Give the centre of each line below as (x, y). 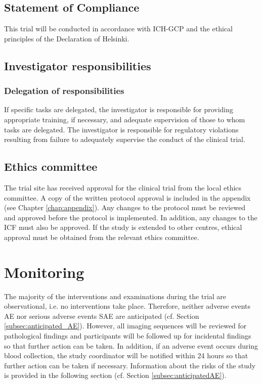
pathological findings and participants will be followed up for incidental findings (128, 336)
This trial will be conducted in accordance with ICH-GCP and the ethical (118, 29)
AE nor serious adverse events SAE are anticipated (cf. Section (102, 316)
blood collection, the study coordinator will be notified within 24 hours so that (126, 355)
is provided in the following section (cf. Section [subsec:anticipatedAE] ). (115, 375)
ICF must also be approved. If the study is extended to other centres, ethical (123, 227)
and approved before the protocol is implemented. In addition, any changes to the (131, 217)
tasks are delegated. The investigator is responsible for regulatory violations (121, 129)
